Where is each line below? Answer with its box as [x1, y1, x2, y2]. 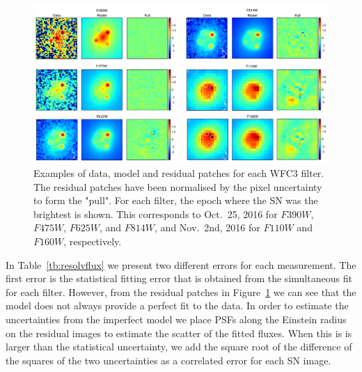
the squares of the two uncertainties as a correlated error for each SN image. [6, 352, 331, 367]
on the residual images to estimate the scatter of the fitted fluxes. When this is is [6, 325, 352, 340]
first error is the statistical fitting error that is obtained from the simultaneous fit [6, 271, 352, 286]
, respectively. [63, 234, 122, 249]
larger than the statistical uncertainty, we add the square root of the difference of [6, 339, 352, 354]
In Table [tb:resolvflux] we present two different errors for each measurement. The [6, 257, 356, 272]
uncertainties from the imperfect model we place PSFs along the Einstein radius [6, 312, 347, 327]
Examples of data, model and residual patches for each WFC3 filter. [33, 166, 324, 180]
